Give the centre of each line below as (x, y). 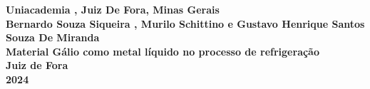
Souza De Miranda (53, 37)
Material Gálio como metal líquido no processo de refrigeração (163, 51)
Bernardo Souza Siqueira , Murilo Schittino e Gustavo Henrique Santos (185, 23)
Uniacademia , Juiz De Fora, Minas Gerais (113, 9)
